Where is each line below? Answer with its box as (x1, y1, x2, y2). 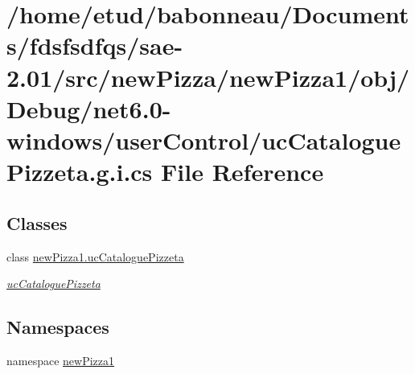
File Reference (161, 155, 324, 188)
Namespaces (6, 314, 109, 339)
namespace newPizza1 (6, 351, 115, 368)
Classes (6, 210, 68, 235)
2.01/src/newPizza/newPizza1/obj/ (6, 60, 410, 93)
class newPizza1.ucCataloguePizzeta (6, 248, 184, 265)
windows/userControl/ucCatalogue (6, 123, 401, 156)
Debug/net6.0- (6, 92, 171, 125)
